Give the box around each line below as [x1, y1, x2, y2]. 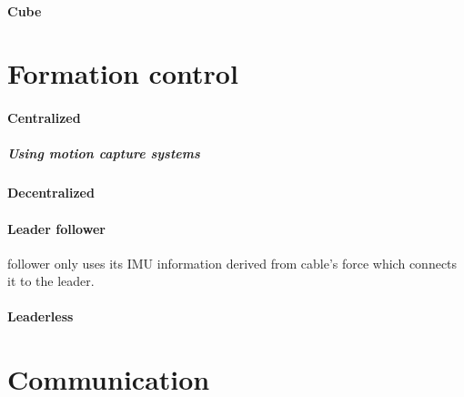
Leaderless [7, 307, 74, 326]
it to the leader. [7, 271, 95, 290]
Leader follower [7, 219, 106, 238]
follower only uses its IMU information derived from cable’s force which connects [7, 253, 458, 272]
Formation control [7, 55, 238, 92]
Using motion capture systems [7, 144, 200, 163]
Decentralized [7, 183, 95, 202]
